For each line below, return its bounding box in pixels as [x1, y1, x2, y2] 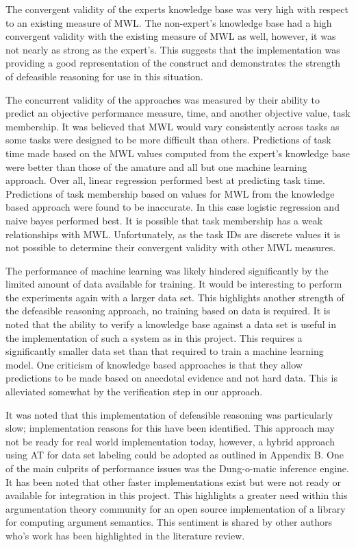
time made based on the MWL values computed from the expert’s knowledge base [5, 146, 350, 160]
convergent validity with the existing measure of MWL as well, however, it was [5, 29, 336, 43]
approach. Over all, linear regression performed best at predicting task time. [5, 173, 325, 187]
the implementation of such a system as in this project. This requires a [5, 330, 303, 345]
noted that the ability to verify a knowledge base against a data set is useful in [5, 317, 337, 331]
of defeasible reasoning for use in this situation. [5, 69, 203, 83]
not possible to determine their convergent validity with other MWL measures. [5, 240, 336, 255]
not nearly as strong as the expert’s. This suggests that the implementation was [5, 42, 340, 56]
